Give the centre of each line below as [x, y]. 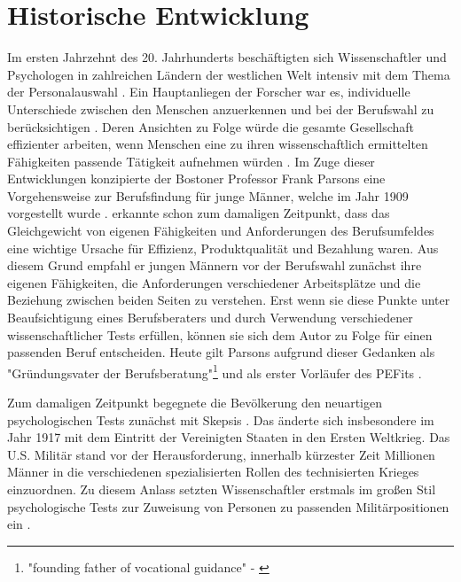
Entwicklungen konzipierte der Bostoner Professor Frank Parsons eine [196, 178]
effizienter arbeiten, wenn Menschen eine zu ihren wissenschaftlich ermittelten [218, 144]
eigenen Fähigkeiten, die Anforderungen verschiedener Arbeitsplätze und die [214, 282]
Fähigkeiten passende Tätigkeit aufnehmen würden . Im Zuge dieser [191, 161]
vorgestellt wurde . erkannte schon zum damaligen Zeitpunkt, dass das [199, 213]
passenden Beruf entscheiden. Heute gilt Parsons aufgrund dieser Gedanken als [221, 352]
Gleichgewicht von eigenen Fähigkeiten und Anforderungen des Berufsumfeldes [221, 231]
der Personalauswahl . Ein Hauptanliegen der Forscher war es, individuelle [209, 92]
